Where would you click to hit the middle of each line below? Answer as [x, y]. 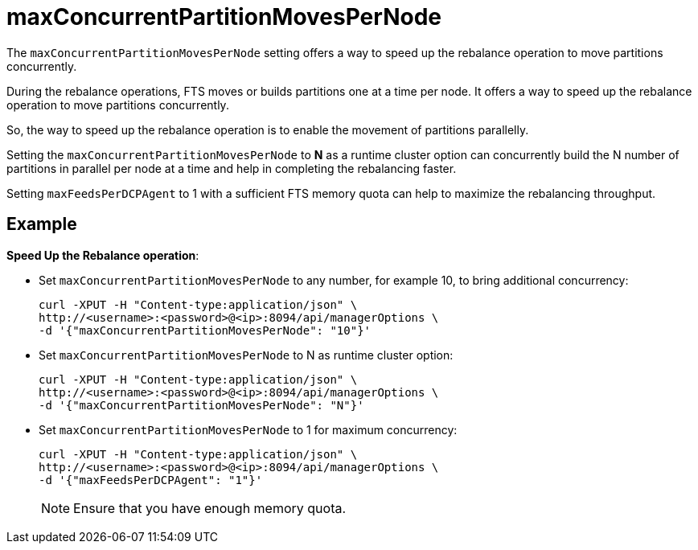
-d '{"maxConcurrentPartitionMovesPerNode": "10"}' [205, 330]
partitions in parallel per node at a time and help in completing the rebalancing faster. [232, 168]
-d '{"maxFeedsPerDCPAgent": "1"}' [151, 480]
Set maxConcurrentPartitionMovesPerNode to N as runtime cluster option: [246, 355]
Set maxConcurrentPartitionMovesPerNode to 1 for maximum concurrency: [248, 429]
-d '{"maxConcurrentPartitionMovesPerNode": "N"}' [201, 405]
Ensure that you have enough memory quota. [210, 508]
